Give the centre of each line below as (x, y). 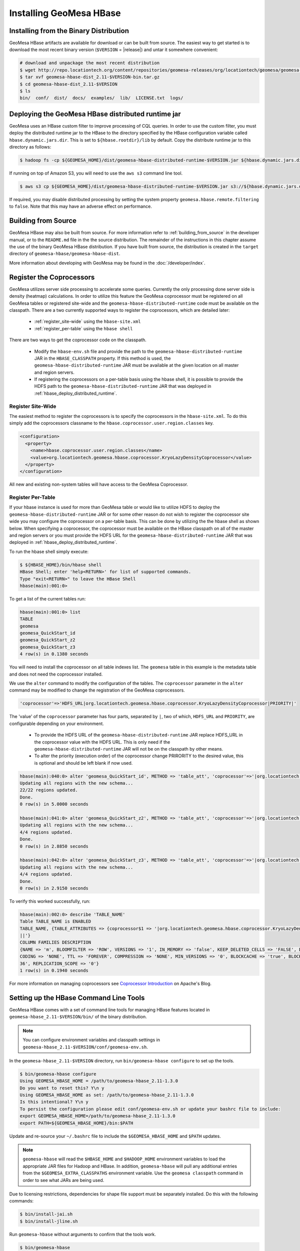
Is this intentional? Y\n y (54, 1102)
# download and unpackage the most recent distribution (90, 63)
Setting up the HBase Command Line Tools (77, 998)
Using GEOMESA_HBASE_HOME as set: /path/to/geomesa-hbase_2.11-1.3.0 (107, 1095)
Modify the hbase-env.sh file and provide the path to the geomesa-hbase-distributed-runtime (138, 351)
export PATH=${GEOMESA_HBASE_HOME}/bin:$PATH (76, 1123)
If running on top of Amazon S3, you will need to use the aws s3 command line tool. (96, 173)
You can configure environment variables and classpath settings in (91, 1040)
